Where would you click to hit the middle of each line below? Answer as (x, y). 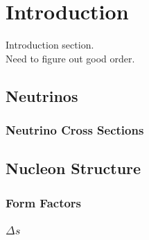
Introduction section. (50, 45)
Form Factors (44, 202)
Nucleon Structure (73, 168)
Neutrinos (42, 95)
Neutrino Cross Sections (75, 130)
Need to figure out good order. (70, 58)
